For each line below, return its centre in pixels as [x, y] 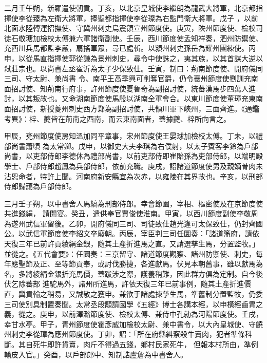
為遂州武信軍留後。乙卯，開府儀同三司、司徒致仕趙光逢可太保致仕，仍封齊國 [133, 223]
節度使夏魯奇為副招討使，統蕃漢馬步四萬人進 [180, 88]
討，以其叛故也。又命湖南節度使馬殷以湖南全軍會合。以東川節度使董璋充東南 [133, 98]
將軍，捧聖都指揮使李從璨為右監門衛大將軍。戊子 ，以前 [163, 18]
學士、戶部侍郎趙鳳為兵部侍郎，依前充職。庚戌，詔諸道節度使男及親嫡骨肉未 [133, 166]
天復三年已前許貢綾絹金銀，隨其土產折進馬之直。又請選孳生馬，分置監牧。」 [132, 244]
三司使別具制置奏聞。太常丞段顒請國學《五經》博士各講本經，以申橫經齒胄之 [133, 304]
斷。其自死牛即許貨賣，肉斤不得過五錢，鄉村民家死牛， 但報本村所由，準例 [131, 344]
